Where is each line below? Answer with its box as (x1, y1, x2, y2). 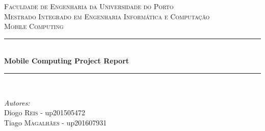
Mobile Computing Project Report (4, 55, 129, 66)
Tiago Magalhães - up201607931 (4, 117, 107, 127)
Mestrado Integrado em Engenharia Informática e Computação (4, 11, 210, 21)
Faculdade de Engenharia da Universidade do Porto (4, 1, 174, 11)
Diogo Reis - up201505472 (4, 107, 86, 118)
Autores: (4, 97, 30, 108)
